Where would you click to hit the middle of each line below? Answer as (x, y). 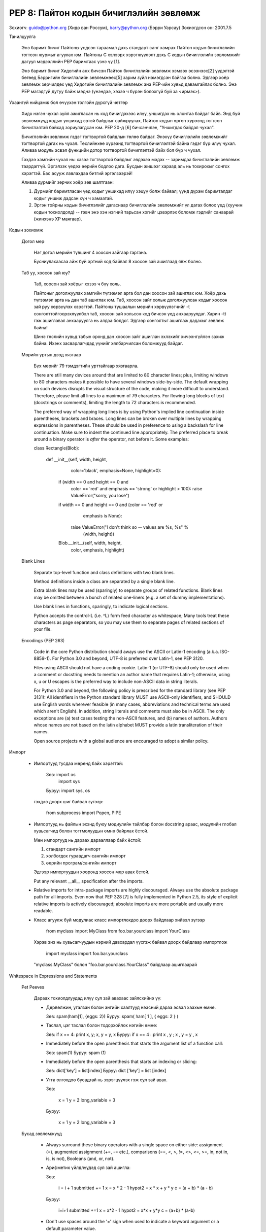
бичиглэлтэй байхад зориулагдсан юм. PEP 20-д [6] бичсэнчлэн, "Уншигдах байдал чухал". (118, 128)
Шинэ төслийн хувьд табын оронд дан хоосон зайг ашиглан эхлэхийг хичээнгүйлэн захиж (129, 337)
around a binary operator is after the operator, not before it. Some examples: (111, 439)
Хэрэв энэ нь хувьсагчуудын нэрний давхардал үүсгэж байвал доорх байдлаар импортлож (131, 942)
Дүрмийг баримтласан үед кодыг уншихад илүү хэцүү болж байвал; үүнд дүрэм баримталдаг (133, 191)
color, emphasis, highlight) (98, 550)
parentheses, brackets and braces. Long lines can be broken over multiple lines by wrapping (128, 418)
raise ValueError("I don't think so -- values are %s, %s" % (130, 527)
